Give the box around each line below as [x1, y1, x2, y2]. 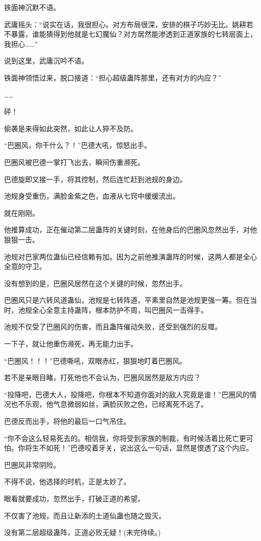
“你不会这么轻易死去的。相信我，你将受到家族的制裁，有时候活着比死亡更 [4, 432, 246, 443]
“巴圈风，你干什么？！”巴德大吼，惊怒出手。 [4, 140, 152, 150]
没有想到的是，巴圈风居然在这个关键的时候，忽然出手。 [4, 278, 187, 288]
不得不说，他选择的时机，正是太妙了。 [4, 476, 130, 487]
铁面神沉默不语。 [4, 2, 60, 12]
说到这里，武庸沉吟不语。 [4, 55, 88, 66]
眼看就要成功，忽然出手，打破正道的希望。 [4, 493, 145, 503]
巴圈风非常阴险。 [4, 459, 60, 470]
